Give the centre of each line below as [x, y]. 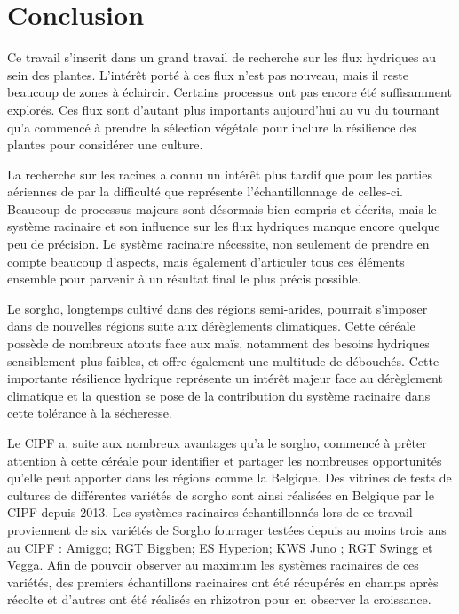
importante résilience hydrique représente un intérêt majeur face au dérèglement [225, 378]
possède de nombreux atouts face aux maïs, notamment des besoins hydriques [218, 343]
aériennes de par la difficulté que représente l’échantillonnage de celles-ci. [206, 191]
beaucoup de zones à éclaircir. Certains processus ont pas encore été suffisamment [229, 92]
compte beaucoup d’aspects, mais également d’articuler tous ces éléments [206, 261]
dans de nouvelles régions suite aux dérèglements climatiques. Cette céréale [211, 326]
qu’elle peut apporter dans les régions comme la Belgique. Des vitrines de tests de [229, 478]
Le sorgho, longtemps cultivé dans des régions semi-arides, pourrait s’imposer [218, 308]
